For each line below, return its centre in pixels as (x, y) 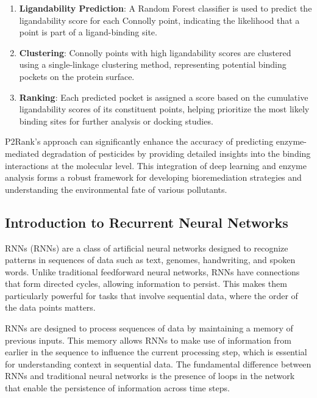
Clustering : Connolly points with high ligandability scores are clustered (155, 52)
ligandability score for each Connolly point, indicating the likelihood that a (159, 20)
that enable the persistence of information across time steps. (117, 388)
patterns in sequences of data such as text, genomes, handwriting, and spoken (150, 260)
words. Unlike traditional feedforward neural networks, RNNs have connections (152, 271)
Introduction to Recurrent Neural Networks (147, 222)
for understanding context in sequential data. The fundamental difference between (158, 364)
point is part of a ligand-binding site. (88, 32)
